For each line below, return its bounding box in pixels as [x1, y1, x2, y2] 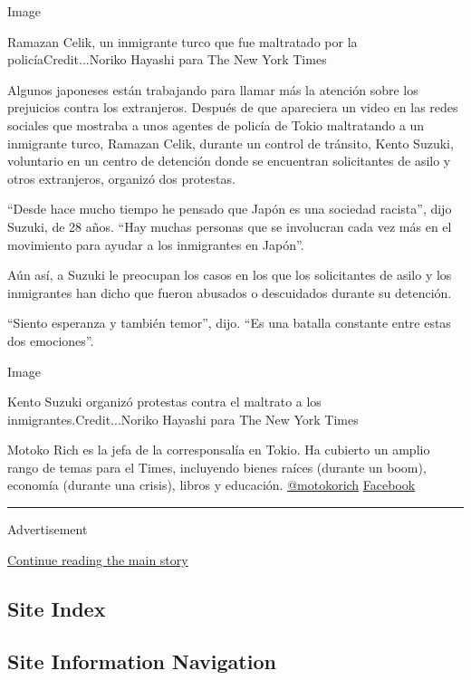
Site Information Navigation [7, 647, 276, 675]
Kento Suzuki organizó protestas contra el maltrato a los [7, 392, 322, 411]
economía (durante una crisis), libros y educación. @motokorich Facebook [7, 475, 416, 494]
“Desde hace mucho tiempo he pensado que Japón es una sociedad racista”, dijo [7, 199, 452, 218]
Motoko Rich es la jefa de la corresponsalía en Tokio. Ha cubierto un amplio [7, 440, 430, 459]
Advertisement [7, 520, 88, 539]
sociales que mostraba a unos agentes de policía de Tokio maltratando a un [7, 115, 425, 134]
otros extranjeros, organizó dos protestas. [7, 168, 235, 187]
